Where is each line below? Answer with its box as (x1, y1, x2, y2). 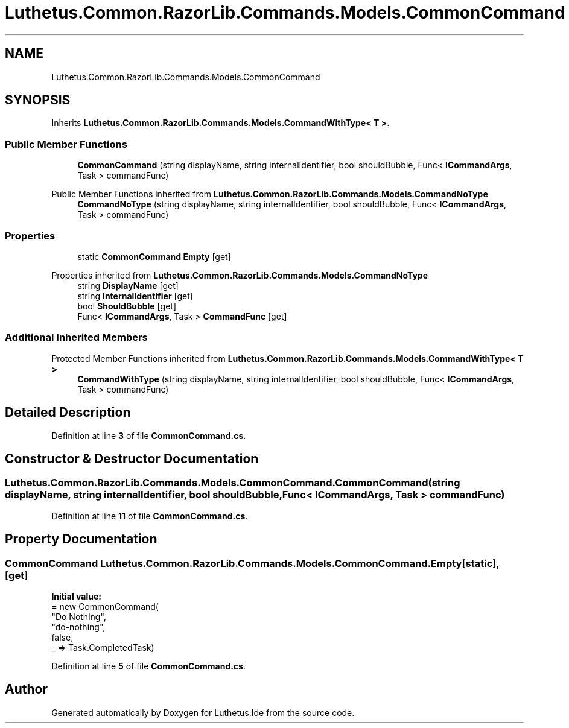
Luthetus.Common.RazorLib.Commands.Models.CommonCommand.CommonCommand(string (5, 476, 460, 489)
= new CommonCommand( (51, 601, 159, 612)
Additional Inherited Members (5, 331, 148, 344)
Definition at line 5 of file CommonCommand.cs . (51, 660, 246, 671)
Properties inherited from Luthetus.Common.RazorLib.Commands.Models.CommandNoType (51, 270, 428, 280)
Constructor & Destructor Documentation (5, 451, 259, 466)
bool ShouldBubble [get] (77, 300, 176, 311)
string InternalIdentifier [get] (77, 290, 193, 301)
